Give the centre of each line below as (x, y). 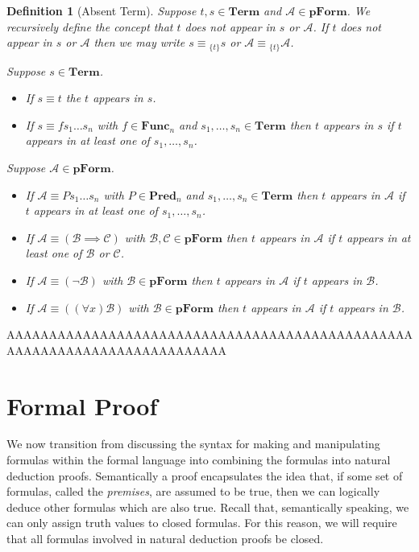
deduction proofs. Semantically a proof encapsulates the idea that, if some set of (205, 475)
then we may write (139, 42)
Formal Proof (82, 405)
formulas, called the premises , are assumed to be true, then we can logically (193, 491)
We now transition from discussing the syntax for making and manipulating (193, 444)
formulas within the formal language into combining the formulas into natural (199, 460)
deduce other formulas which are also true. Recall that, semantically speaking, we (208, 507)
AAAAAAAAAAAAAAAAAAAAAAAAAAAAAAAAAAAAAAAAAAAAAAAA (209, 334)
